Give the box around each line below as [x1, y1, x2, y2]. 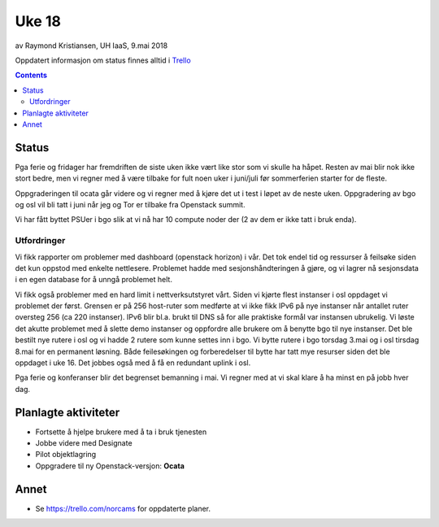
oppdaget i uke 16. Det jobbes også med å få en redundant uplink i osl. [15, 358, 251, 368]
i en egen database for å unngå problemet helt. [15, 275, 172, 285]
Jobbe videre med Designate [35, 438, 133, 448]
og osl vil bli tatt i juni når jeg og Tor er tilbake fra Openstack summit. [15, 199, 246, 209]
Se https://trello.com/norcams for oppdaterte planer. [35, 503, 211, 513]
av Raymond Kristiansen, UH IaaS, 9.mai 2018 [15, 41, 168, 50]
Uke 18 [15, 12, 61, 30]
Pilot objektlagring [35, 450, 97, 459]
